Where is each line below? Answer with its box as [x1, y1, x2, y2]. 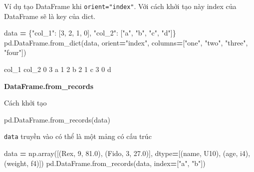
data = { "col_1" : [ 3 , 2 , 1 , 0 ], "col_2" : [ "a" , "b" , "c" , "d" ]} [4, 27, 176, 38]
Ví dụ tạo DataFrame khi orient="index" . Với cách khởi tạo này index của [4, 1, 237, 11]
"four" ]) [4, 47, 26, 57]
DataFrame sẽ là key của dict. [4, 10, 96, 21]
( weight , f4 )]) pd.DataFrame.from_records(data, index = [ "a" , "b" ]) [4, 157, 206, 168]
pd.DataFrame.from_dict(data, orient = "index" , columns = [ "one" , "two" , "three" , [4, 37, 248, 47]
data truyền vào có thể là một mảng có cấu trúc [4, 131, 152, 141]
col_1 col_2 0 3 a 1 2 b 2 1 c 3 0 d [4, 64, 111, 74]
